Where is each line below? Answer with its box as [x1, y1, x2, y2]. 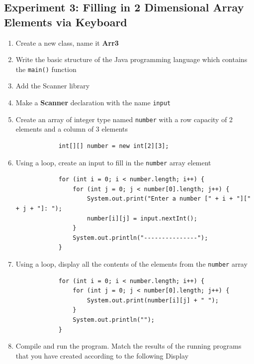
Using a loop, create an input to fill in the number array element [15, 157, 211, 167]
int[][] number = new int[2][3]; [58, 142, 169, 149]
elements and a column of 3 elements [15, 124, 128, 134]
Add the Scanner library [15, 80, 90, 91]
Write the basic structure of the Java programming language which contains [15, 54, 248, 65]
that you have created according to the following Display [15, 350, 189, 361]
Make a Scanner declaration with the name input [15, 97, 171, 108]
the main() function [15, 64, 77, 74]
